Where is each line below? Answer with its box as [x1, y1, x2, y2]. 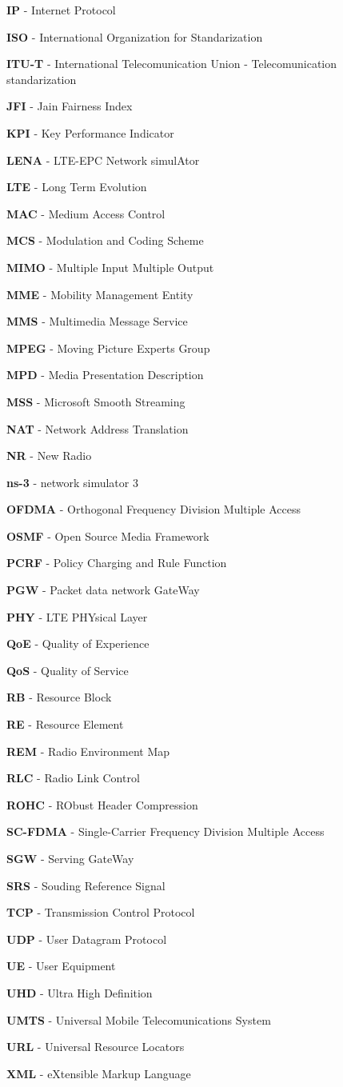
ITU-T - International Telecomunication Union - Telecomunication [6, 55, 337, 72]
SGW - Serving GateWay [6, 850, 134, 866]
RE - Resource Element [6, 716, 124, 733]
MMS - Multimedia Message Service [6, 313, 188, 330]
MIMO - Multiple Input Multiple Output [6, 258, 214, 275]
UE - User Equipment [6, 957, 116, 974]
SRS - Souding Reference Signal [6, 877, 166, 893]
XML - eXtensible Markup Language [6, 1065, 191, 1081]
